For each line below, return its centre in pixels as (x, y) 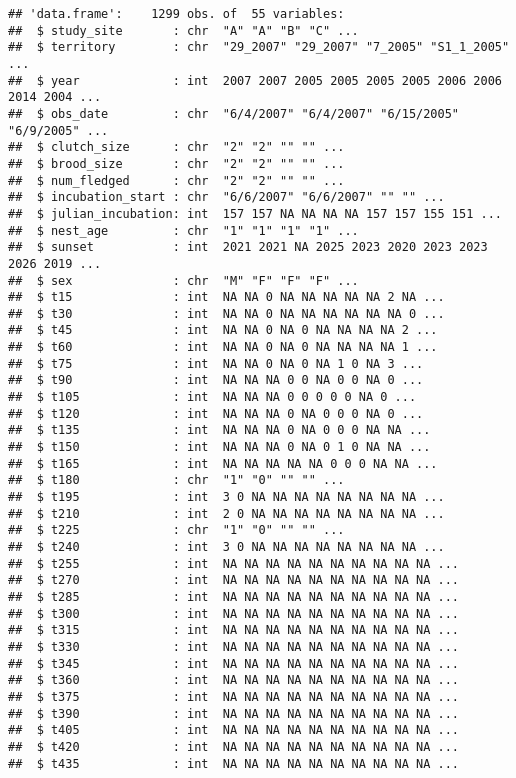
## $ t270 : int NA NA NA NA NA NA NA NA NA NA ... (234, 580)
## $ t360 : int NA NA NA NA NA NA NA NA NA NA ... (234, 680)
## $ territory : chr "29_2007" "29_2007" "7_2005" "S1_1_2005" (259, 47)
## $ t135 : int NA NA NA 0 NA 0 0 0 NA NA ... (219, 430)
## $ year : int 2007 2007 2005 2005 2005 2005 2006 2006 (255, 80)
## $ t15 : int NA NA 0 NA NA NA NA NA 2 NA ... (226, 297)
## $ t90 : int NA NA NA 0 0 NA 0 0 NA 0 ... (216, 380)
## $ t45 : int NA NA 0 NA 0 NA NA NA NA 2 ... (223, 330)
